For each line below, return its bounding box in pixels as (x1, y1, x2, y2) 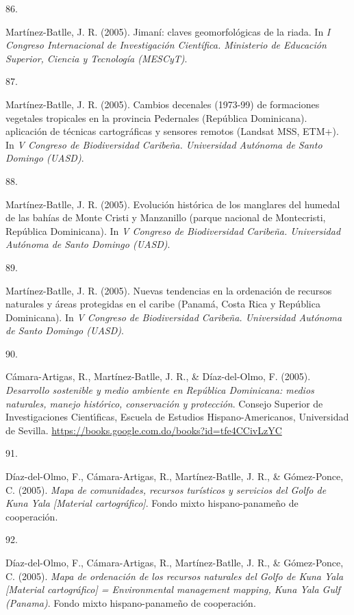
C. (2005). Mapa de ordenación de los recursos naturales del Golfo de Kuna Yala (5, 568, 344, 583)
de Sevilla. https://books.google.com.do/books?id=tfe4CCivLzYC (5, 423, 282, 437)
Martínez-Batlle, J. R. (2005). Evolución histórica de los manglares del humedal (5, 197, 340, 211)
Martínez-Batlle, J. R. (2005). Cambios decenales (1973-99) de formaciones (5, 97, 320, 111)
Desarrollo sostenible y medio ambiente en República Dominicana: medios (5, 383, 314, 397)
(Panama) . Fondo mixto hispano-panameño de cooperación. (5, 595, 256, 610)
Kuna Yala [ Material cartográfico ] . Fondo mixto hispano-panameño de (5, 496, 299, 510)
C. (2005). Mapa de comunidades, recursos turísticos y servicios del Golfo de (5, 482, 327, 497)
